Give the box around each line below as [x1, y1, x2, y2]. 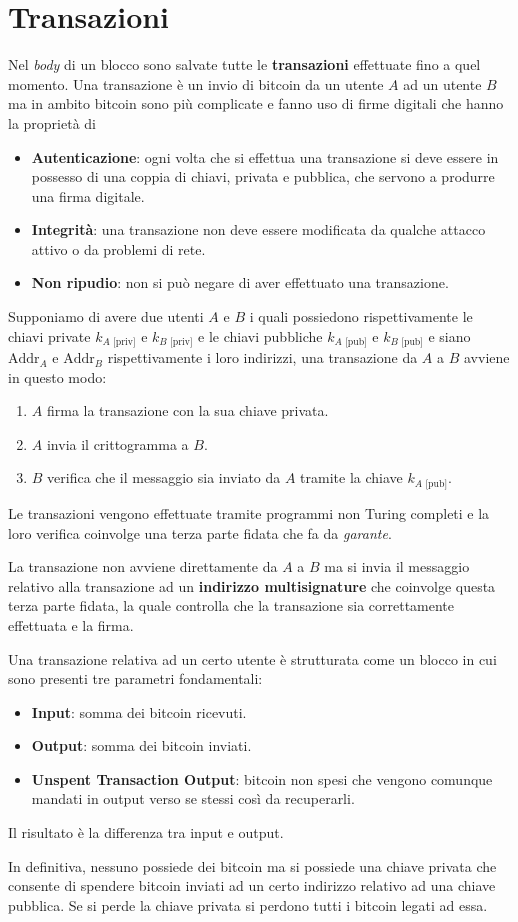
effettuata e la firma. [8, 614, 134, 635]
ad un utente [403, 73, 482, 94]
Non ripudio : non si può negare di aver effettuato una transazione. [31, 272, 449, 293]
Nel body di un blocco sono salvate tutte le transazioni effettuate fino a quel [8, 54, 481, 75]
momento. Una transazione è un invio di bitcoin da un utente [8, 73, 384, 94]
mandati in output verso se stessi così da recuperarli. [31, 788, 355, 809]
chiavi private [8, 325, 91, 346]
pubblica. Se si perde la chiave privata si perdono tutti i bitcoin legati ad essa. [8, 894, 488, 915]
